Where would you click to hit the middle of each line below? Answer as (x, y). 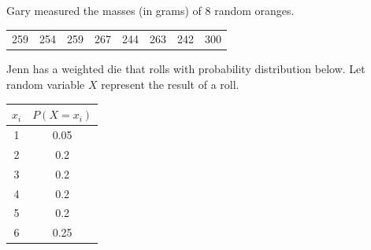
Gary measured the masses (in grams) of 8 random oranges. (150, 10)
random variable (46, 85)
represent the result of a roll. (170, 85)
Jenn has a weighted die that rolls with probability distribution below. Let (186, 69)
